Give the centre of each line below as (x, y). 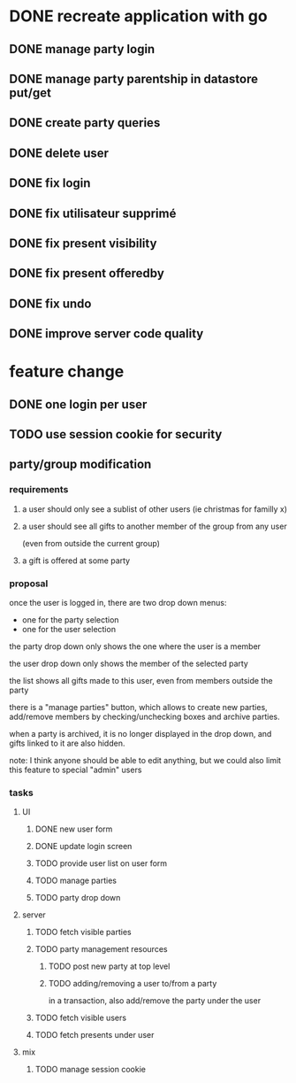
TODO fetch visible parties (83, 932)
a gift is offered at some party (76, 561)
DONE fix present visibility (83, 243)
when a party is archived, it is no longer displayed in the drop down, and (140, 734)
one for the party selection (70, 620)
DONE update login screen (83, 847)
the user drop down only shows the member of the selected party (129, 664)
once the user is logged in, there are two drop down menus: (118, 603)
